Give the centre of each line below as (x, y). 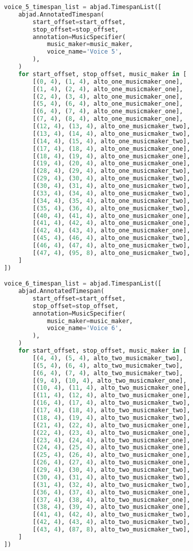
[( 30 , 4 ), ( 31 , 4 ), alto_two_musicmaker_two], (111, 477)
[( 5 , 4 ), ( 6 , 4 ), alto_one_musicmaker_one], (108, 104)
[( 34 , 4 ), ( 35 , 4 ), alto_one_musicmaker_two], (111, 201)
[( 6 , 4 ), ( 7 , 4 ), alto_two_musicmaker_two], (108, 373)
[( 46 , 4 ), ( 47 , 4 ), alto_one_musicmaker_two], (111, 245)
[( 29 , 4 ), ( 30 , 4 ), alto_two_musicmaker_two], (111, 470)
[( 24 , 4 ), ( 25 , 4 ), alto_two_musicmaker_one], (111, 448)
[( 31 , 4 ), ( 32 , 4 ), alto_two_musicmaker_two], (111, 485)
